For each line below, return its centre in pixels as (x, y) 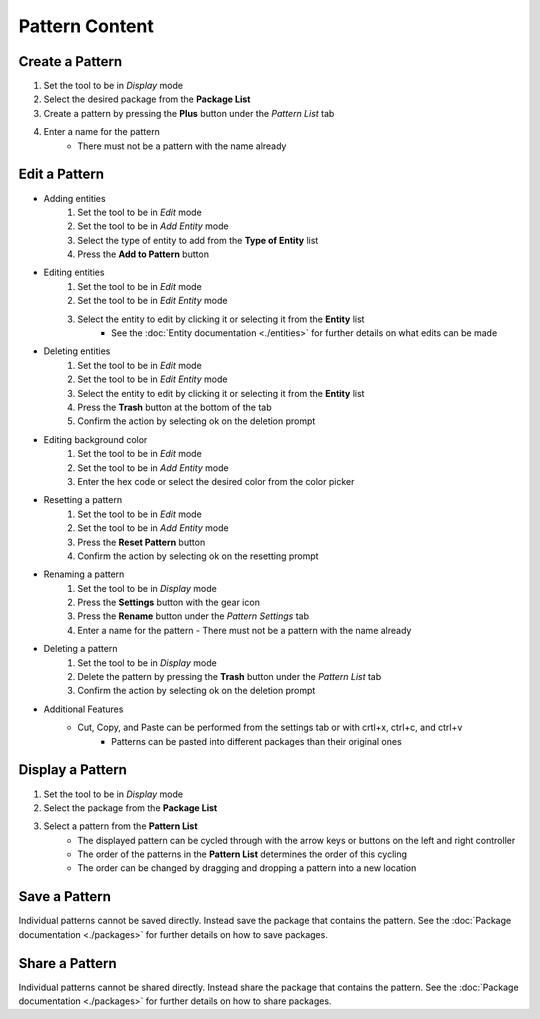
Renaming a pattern (84, 574)
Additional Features (83, 709)
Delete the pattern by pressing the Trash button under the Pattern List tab (229, 677)
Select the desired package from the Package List (147, 99)
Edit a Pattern (61, 174)
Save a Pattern (65, 896)
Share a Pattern (67, 963)
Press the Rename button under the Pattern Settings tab (193, 616)
